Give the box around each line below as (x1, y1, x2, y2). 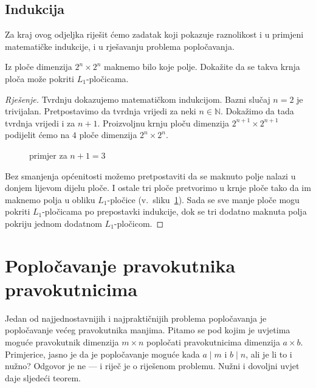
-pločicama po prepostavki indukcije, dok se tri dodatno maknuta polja (42, 205, 307, 218)
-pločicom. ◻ (114, 217, 164, 229)
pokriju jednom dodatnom (5, 217, 102, 229)
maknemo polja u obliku (5, 193, 95, 206)
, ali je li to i (246, 347, 292, 360)
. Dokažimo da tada (221, 105, 294, 117)
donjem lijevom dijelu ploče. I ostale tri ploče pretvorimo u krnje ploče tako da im (5, 181, 311, 194)
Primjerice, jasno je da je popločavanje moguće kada (5, 347, 200, 360)
